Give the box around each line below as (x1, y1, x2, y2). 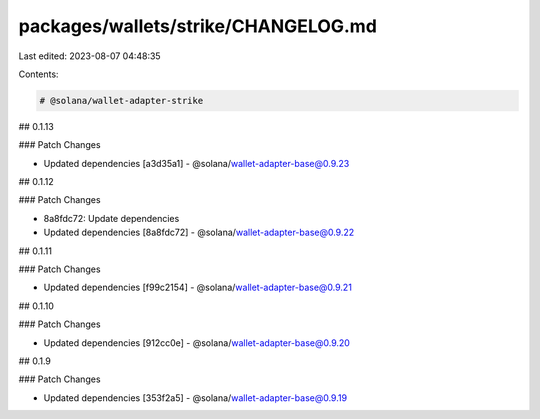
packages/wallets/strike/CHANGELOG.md (18, 15, 377, 37)
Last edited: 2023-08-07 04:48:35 (18, 50, 161, 62)
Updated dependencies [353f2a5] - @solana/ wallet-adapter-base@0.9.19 (43, 391, 348, 404)
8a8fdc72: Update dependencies (43, 212, 180, 224)
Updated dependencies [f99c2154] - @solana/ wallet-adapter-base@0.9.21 (43, 281, 352, 294)
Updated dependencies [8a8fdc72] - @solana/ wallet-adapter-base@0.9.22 (43, 226, 355, 239)
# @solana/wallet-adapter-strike (39, 95, 204, 106)
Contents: (18, 68, 59, 80)
